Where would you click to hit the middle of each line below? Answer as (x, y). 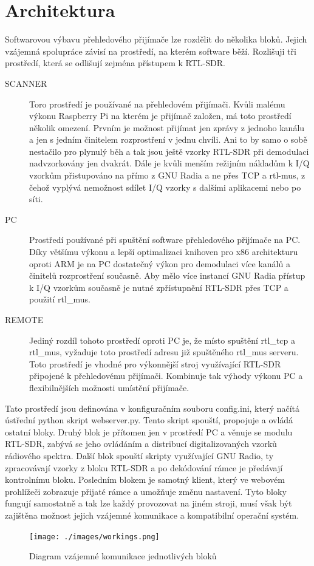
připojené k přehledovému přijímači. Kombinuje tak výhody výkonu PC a (166, 376)
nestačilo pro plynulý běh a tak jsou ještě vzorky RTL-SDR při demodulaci (169, 151)
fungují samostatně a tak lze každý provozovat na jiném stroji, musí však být (148, 503)
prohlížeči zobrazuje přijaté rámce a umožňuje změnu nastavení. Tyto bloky (146, 491)
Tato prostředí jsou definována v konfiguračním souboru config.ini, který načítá (152, 408)
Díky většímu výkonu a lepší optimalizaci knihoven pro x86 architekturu (164, 252)
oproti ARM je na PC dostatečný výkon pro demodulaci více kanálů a (160, 263)
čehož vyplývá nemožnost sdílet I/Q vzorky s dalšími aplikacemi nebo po (165, 187)
